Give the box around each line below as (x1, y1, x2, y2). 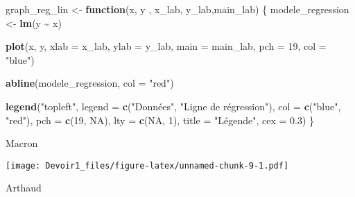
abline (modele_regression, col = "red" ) (6, 76, 174, 90)
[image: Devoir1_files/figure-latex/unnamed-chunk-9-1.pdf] (6, 160, 289, 171)
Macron (6, 136, 38, 151)
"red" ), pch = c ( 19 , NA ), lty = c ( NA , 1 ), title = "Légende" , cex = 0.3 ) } (6, 112, 315, 127)
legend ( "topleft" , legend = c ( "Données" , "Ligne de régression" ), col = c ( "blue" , (6, 98, 341, 113)
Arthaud (6, 180, 42, 195)
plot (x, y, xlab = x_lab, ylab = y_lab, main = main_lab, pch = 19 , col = (6, 39, 327, 53)
